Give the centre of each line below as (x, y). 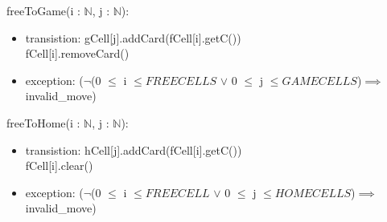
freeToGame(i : (43, 10)
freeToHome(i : (43, 122)
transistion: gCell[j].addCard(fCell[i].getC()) (133, 37)
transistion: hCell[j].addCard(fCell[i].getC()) (134, 149)
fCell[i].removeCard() (77, 53)
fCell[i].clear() (59, 165)
